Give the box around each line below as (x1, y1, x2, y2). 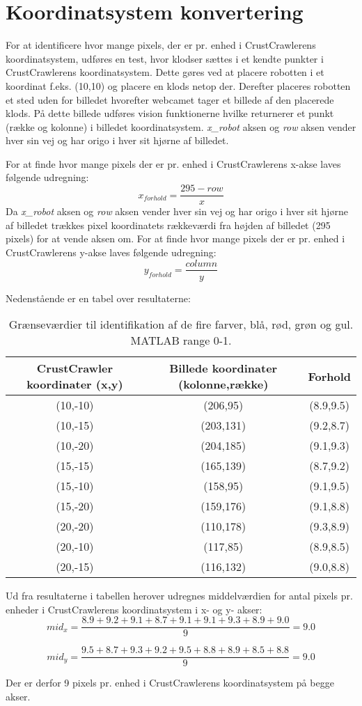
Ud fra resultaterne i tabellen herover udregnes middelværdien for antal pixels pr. (6, 588, 353, 603)
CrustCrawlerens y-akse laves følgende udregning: (6, 244, 217, 259)
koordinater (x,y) (26, 376, 123, 393)
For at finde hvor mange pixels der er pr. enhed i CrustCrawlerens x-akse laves (6, 156, 341, 171)
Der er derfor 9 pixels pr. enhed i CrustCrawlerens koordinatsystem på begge (6, 675, 334, 690)
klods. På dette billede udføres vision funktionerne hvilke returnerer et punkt (6, 106, 334, 120)
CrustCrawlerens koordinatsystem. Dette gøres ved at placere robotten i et (6, 65, 324, 79)
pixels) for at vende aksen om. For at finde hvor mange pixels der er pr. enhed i (6, 231, 345, 246)
